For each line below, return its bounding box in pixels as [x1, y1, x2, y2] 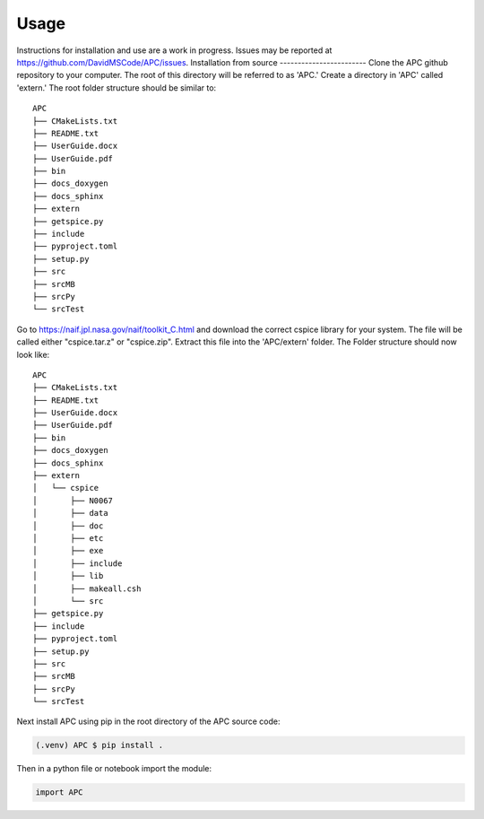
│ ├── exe [32, 545, 104, 556]
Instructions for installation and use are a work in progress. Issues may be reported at [16, 45, 333, 56]
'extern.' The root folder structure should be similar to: [16, 82, 217, 93]
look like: [16, 349, 50, 360]
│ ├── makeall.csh [32, 583, 142, 594]
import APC [35, 788, 83, 797]
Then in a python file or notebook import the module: [16, 763, 212, 774]
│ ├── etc [32, 534, 104, 543]
